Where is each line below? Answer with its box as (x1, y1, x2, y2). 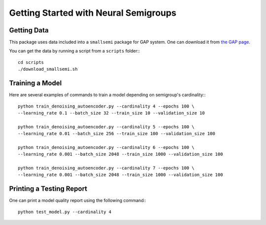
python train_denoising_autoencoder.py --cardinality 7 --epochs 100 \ (18, 165, 195, 171)
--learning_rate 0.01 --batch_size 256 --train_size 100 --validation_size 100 (18, 131, 215, 137)
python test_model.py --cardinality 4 (18, 209, 112, 215)
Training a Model (9, 79, 62, 87)
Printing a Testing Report (9, 185, 88, 193)
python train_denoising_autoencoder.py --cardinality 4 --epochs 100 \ (18, 103, 195, 109)
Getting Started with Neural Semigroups (9, 7, 177, 18)
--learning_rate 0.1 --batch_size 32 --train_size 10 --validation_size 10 (18, 110, 205, 115)
